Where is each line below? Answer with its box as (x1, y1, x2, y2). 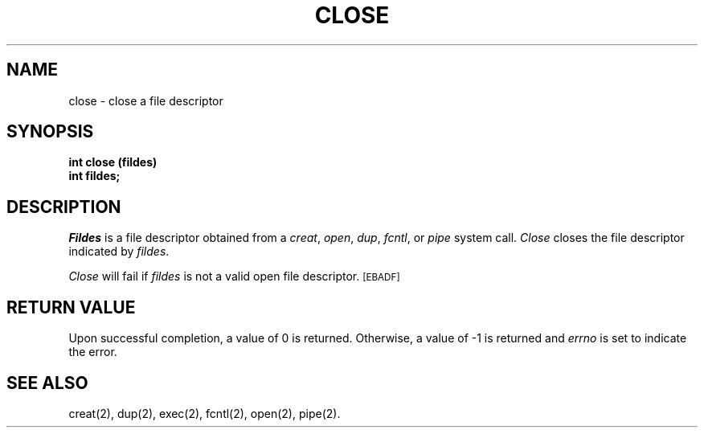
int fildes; (68, 169, 121, 183)
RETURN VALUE (6, 297, 136, 317)
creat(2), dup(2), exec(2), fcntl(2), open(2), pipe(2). (68, 406, 341, 420)
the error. (68, 345, 117, 359)
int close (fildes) (68, 155, 158, 170)
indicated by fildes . (68, 244, 170, 259)
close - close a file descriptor (68, 93, 223, 108)
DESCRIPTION (6, 196, 121, 217)
